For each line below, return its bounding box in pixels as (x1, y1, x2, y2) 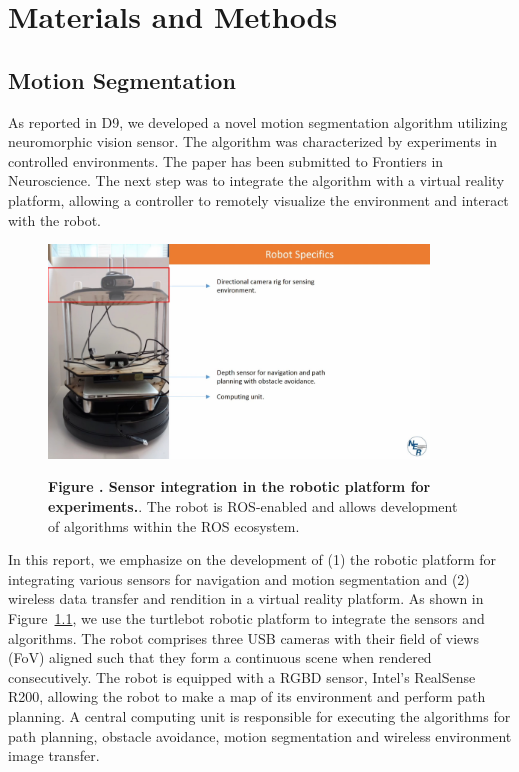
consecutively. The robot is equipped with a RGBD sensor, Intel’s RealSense (8, 666, 476, 687)
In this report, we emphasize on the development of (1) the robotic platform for (8, 549, 497, 570)
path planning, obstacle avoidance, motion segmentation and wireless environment (8, 725, 512, 746)
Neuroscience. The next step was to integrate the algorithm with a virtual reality (8, 170, 505, 191)
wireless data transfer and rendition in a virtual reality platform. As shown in (8, 588, 484, 609)
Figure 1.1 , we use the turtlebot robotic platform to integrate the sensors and (8, 607, 485, 628)
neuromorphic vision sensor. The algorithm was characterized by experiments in (8, 131, 498, 152)
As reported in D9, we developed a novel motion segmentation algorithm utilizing (8, 111, 508, 132)
